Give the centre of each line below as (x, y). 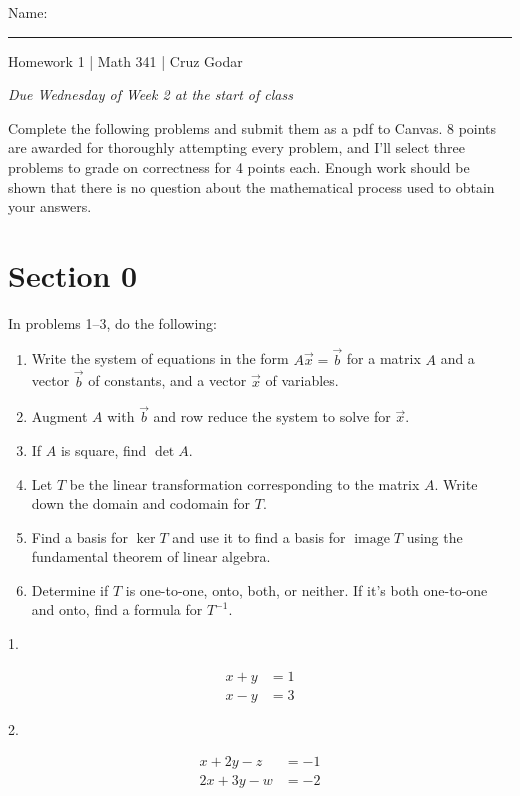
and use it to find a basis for (259, 536)
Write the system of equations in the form (160, 358)
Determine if (70, 589)
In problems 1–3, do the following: (112, 322)
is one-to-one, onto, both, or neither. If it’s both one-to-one (306, 589)
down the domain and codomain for (141, 503)
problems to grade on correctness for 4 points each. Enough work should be (239, 166)
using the (434, 536)
